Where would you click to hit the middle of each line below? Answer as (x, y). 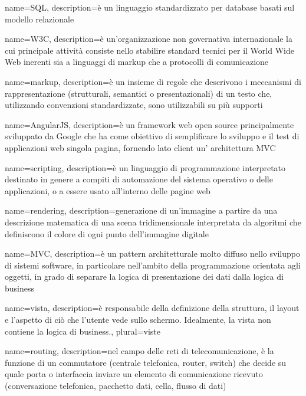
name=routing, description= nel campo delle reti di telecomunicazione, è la (139, 351)
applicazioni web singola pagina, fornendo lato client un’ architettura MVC (140, 147)
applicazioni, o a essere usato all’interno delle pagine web (108, 190)
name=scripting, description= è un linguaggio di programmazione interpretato (145, 167)
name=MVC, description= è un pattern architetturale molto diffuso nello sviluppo (152, 253)
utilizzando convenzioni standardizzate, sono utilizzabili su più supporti (134, 105)
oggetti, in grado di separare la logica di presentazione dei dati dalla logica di (144, 276)
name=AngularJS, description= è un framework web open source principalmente (149, 124)
